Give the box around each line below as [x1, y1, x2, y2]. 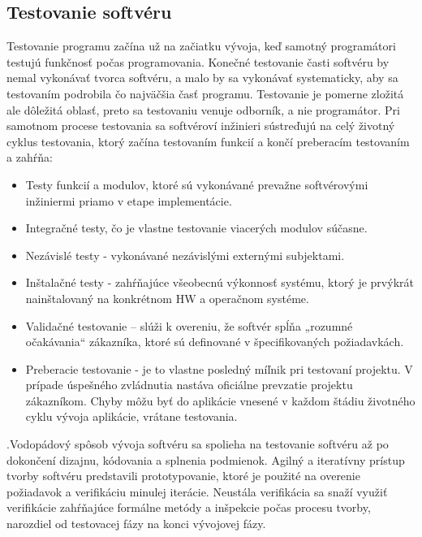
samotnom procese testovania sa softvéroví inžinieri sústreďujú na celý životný [6, 117, 395, 134]
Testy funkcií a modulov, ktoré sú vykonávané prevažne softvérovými [25, 175, 368, 193]
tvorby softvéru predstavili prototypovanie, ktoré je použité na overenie [6, 467, 360, 484]
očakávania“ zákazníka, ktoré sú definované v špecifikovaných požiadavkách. [25, 333, 404, 350]
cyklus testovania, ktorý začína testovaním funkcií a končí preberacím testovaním [6, 132, 410, 149]
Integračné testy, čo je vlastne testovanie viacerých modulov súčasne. [25, 219, 368, 236]
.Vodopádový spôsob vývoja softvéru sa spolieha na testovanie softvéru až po [6, 435, 389, 453]
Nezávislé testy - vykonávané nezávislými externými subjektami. [25, 246, 345, 263]
